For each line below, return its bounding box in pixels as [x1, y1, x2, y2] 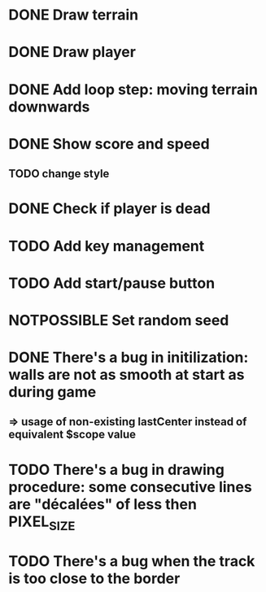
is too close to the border [8, 569, 181, 588]
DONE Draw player [8, 43, 137, 62]
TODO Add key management [8, 237, 205, 255]
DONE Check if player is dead [8, 199, 211, 218]
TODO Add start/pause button [8, 274, 216, 292]
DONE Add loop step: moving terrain [8, 80, 259, 98]
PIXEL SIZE [8, 512, 76, 533]
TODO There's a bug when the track [8, 552, 255, 571]
